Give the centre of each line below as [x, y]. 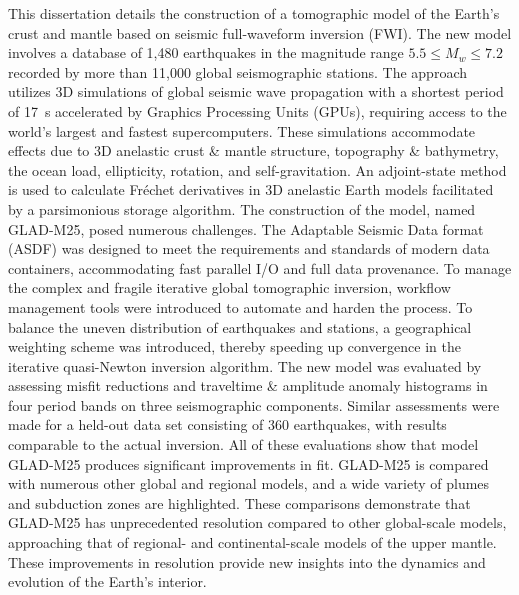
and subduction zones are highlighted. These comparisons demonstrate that [239, 502]
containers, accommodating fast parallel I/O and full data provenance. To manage [260, 267]
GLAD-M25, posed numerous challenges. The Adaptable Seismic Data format [246, 228]
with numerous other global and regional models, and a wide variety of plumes [249, 483]
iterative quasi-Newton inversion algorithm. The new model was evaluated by [245, 365]
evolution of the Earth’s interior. [107, 581]
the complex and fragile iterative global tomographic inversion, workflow [229, 287]
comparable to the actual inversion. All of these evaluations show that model [243, 444]
